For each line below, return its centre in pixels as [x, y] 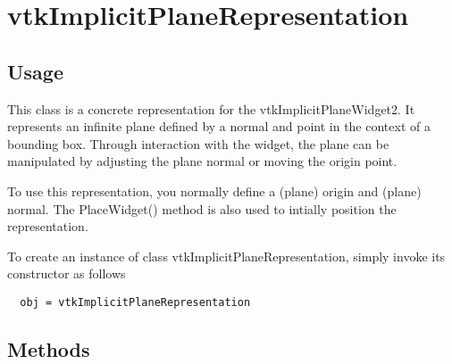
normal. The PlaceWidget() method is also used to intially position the [202, 208]
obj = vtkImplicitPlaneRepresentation [135, 302]
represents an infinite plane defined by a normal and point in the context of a [219, 126]
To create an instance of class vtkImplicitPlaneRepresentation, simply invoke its [226, 256]
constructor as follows [67, 273]
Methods [49, 348]
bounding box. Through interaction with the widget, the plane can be [198, 143]
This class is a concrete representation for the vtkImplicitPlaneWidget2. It [211, 108]
